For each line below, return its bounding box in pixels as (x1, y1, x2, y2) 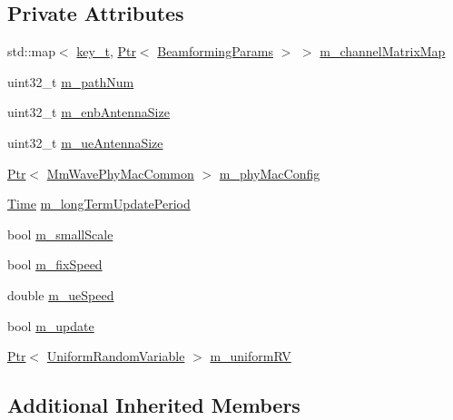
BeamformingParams (157, 42, 273, 61)
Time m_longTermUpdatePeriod (7, 194, 191, 213)
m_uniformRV (210, 347, 291, 366)
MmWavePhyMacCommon (46, 163, 194, 182)
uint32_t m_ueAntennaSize (7, 132, 163, 151)
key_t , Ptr (76, 42, 136, 61)
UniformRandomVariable (46, 347, 185, 366)
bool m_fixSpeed (7, 255, 103, 274)
